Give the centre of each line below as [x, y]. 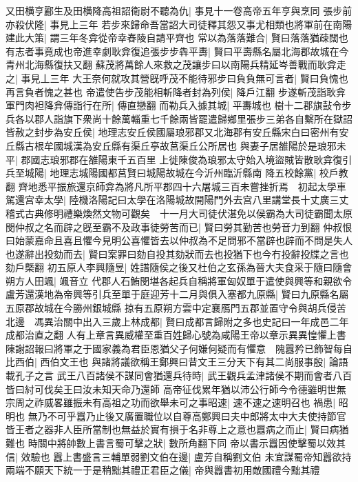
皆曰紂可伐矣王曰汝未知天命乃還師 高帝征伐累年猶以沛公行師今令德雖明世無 [176, 389]
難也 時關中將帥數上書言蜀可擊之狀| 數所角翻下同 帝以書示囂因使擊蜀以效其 [176, 443]
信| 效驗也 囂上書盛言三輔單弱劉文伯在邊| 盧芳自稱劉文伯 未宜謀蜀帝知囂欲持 [179, 456]
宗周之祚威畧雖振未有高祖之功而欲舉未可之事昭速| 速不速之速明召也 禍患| [171, 402]
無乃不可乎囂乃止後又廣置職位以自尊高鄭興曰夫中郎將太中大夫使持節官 [187, 415]
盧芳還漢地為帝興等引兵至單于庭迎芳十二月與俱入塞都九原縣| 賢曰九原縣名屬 [177, 294]
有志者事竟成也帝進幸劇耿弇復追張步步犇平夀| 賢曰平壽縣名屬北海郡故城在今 [177, 51]
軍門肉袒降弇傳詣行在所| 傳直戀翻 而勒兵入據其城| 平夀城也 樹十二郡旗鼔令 [174, 105]
